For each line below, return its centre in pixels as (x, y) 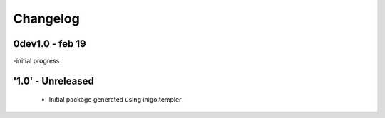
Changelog (46, 18)
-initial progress (36, 61)
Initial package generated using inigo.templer (115, 100)
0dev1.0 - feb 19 (50, 44)
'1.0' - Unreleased (53, 81)
